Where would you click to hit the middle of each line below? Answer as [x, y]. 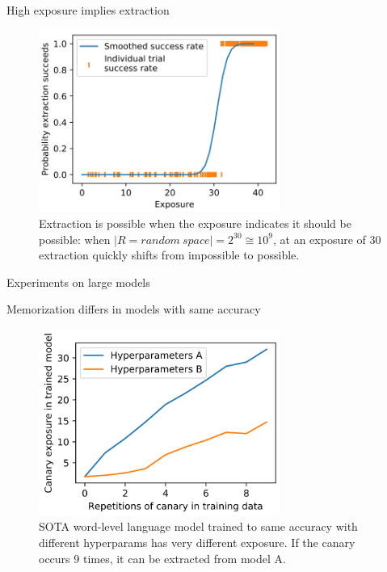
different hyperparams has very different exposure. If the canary [197, 542]
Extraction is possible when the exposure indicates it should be [195, 223]
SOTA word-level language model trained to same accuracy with [198, 526]
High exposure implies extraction [88, 10]
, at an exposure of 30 [327, 239]
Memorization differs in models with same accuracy [134, 309]
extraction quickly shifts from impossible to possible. [169, 255]
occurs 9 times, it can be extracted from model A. [162, 558]
